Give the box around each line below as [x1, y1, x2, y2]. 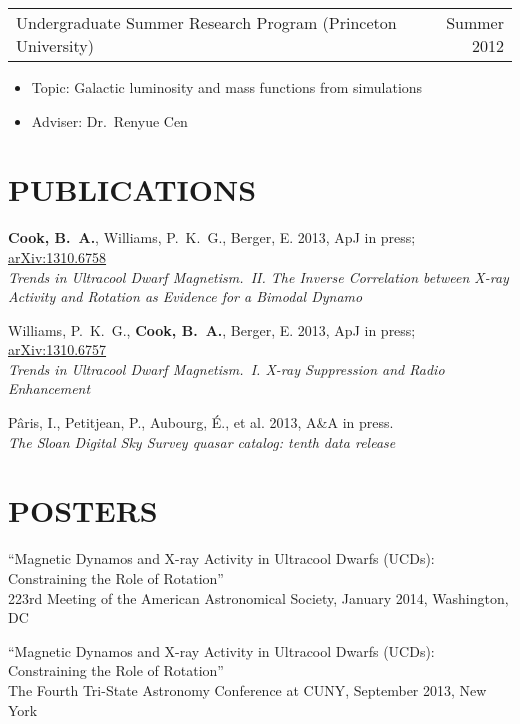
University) [16, 34, 94, 57]
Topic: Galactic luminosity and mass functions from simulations [31, 77, 423, 97]
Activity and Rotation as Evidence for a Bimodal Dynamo [8, 286, 363, 307]
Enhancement [8, 378, 91, 399]
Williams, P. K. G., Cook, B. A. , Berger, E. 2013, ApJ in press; [8, 319, 416, 340]
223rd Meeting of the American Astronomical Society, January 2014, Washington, [8, 587, 509, 608]
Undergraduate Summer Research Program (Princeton [16, 11, 397, 34]
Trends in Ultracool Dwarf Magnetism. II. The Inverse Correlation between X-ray [8, 266, 509, 287]
